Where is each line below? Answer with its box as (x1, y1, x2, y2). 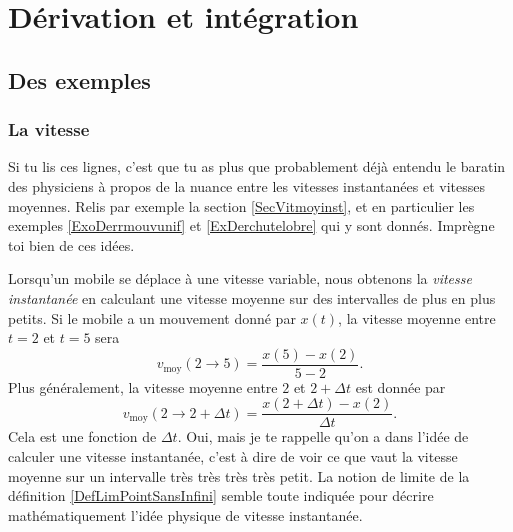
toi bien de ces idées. (8, 234, 135, 255)
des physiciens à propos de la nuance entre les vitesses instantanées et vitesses (8, 175, 485, 196)
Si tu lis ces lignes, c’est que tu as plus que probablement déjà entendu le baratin (8, 156, 506, 177)
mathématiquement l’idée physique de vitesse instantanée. (8, 504, 363, 525)
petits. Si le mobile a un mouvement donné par (8, 307, 296, 328)
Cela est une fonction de (8, 426, 157, 447)
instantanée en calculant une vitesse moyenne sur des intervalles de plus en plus (8, 287, 496, 308)
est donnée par (355, 376, 446, 397)
